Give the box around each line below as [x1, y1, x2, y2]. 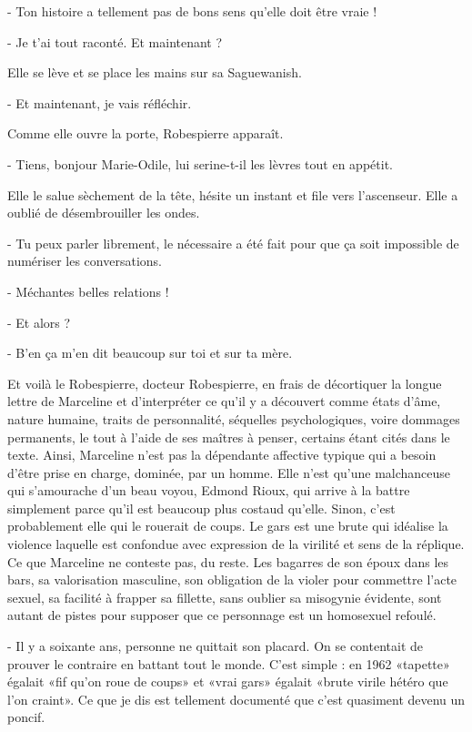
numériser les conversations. [7, 251, 162, 270]
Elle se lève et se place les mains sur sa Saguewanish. [7, 63, 302, 82]
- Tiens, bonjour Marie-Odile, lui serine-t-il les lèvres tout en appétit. [7, 154, 393, 173]
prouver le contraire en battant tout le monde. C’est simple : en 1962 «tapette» [7, 654, 450, 673]
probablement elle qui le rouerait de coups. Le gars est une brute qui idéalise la [7, 516, 448, 535]
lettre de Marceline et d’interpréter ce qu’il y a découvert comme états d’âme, [7, 391, 441, 411]
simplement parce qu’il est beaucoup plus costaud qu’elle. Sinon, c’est [7, 498, 396, 517]
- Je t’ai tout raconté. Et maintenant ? [7, 32, 223, 51]
